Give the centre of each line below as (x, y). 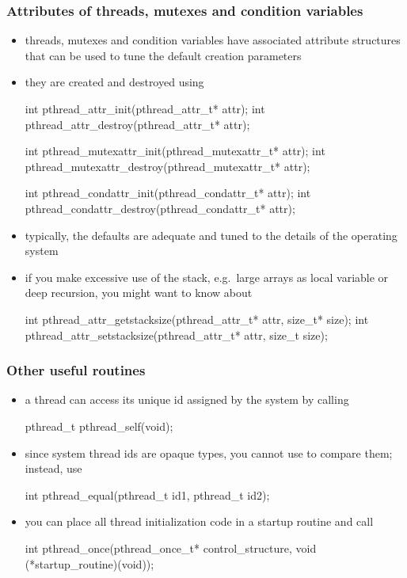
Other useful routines (76, 370)
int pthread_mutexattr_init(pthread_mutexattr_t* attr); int (175, 151)
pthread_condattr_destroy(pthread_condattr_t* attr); (160, 208)
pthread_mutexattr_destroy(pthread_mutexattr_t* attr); (167, 166)
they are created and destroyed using (114, 82)
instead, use (53, 468)
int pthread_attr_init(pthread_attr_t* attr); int (145, 108)
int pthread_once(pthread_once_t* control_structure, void (171, 548)
